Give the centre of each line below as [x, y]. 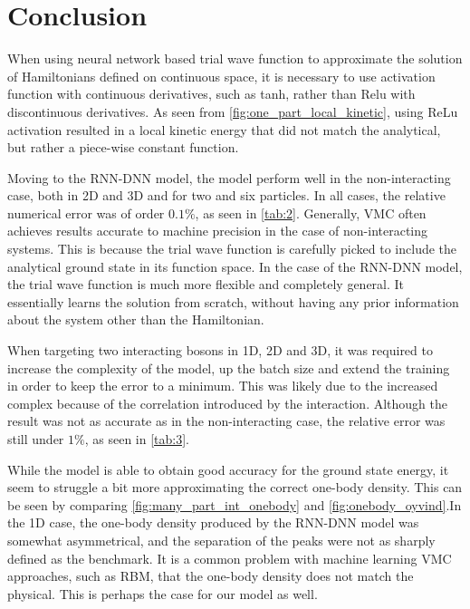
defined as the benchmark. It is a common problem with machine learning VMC [230, 558]
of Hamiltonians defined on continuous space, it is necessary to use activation [221, 76]
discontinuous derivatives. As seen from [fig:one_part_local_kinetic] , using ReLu [233, 111]
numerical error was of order [86, 213]
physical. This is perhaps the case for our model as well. [163, 593]
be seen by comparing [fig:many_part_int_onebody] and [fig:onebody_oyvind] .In [235, 504]
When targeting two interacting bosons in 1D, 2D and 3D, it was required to [220, 350]
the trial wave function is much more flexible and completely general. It [206, 284]
